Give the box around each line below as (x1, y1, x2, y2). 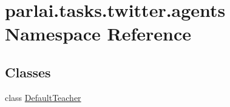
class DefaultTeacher (5, 91, 81, 103)
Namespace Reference (5, 21, 191, 46)
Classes (5, 62, 51, 81)
